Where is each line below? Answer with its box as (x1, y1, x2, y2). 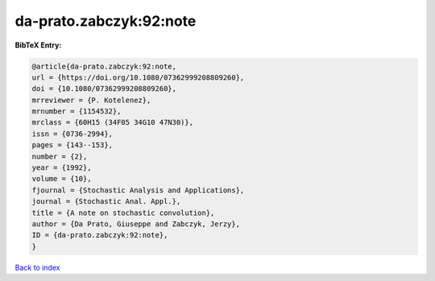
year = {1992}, (31, 163, 92, 172)
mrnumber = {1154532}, (31, 107, 122, 116)
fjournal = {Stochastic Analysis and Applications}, (31, 185, 245, 195)
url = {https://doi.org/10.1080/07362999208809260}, (31, 72, 245, 82)
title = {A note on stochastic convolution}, (31, 208, 215, 217)
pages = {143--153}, (31, 141, 113, 150)
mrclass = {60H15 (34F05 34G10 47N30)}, (31, 118, 193, 127)
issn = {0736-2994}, (31, 129, 113, 138)
